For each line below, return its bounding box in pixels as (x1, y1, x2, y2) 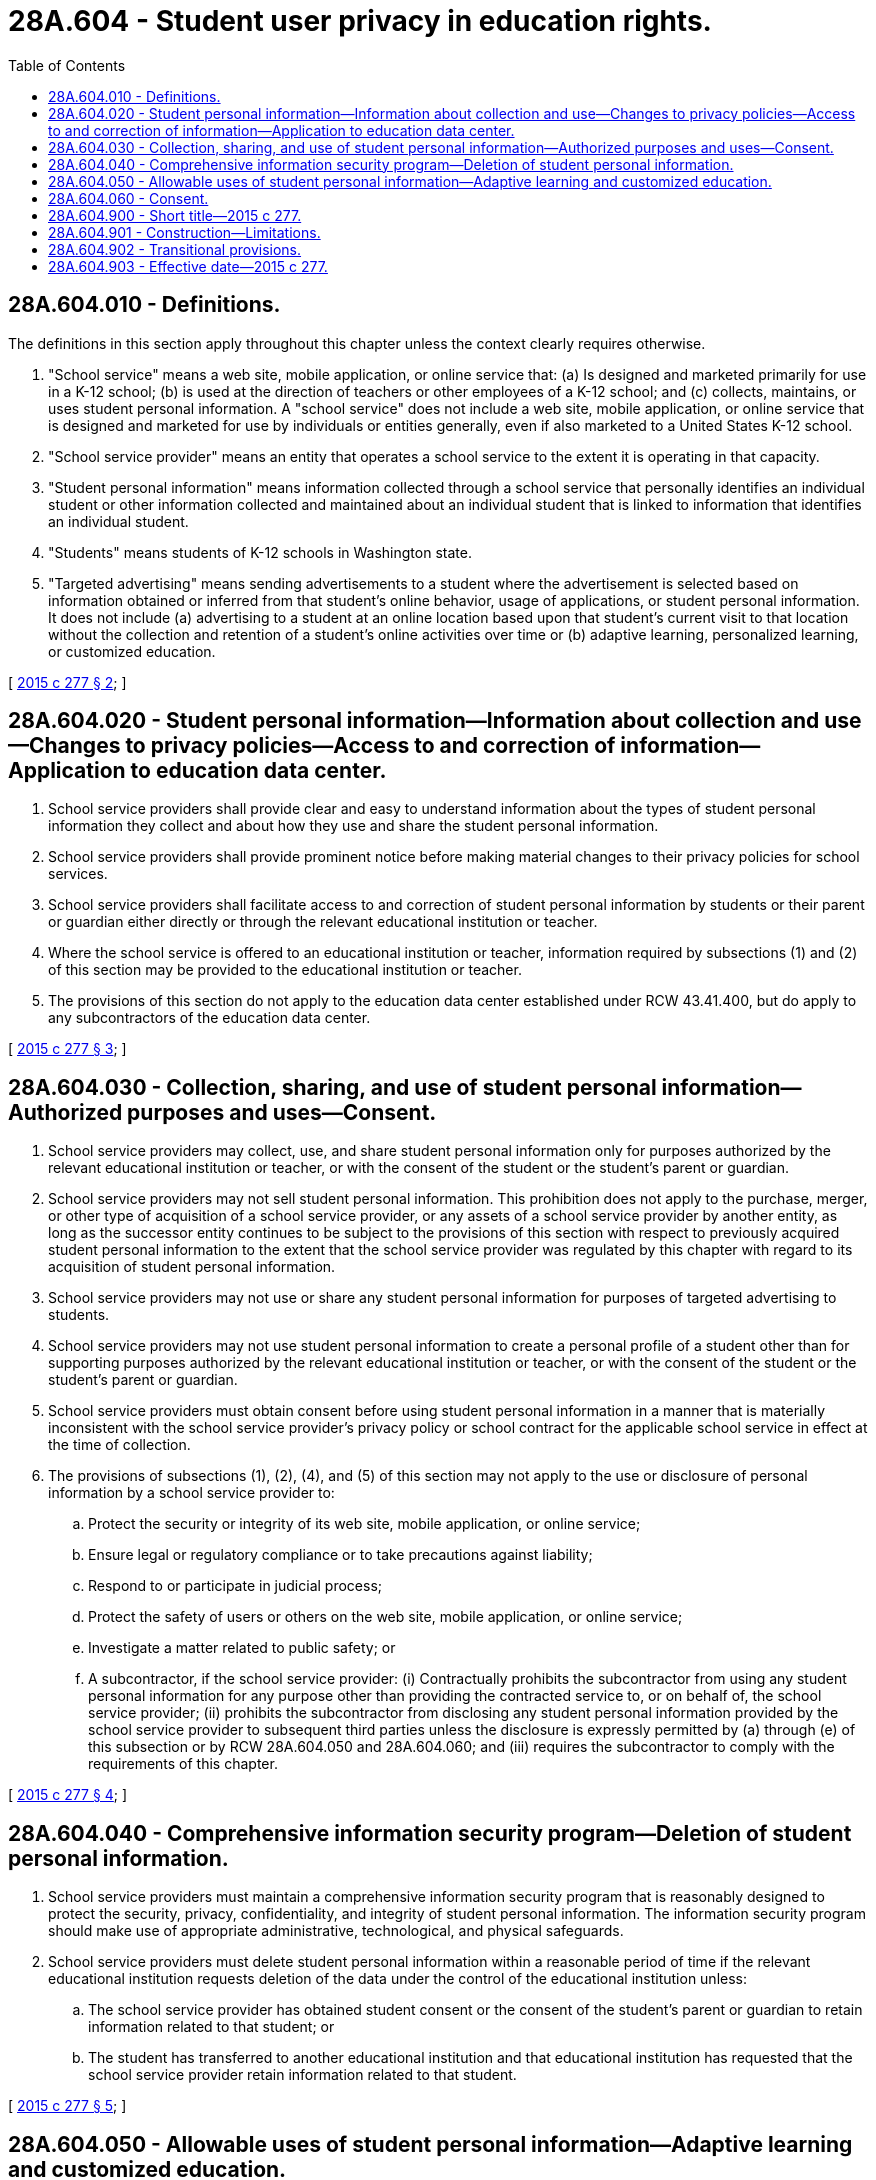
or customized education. (48, 642, 216, 660)
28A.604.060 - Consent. (48, 189, 209, 207)
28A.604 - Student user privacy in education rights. (8, 4, 712, 38)
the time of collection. (48, 1436, 191, 1454)
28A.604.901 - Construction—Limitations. (48, 223, 321, 241)
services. (48, 865, 108, 883)
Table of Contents (8, 56, 126, 74)
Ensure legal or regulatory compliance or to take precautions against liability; (88, 1546, 593, 1564)
